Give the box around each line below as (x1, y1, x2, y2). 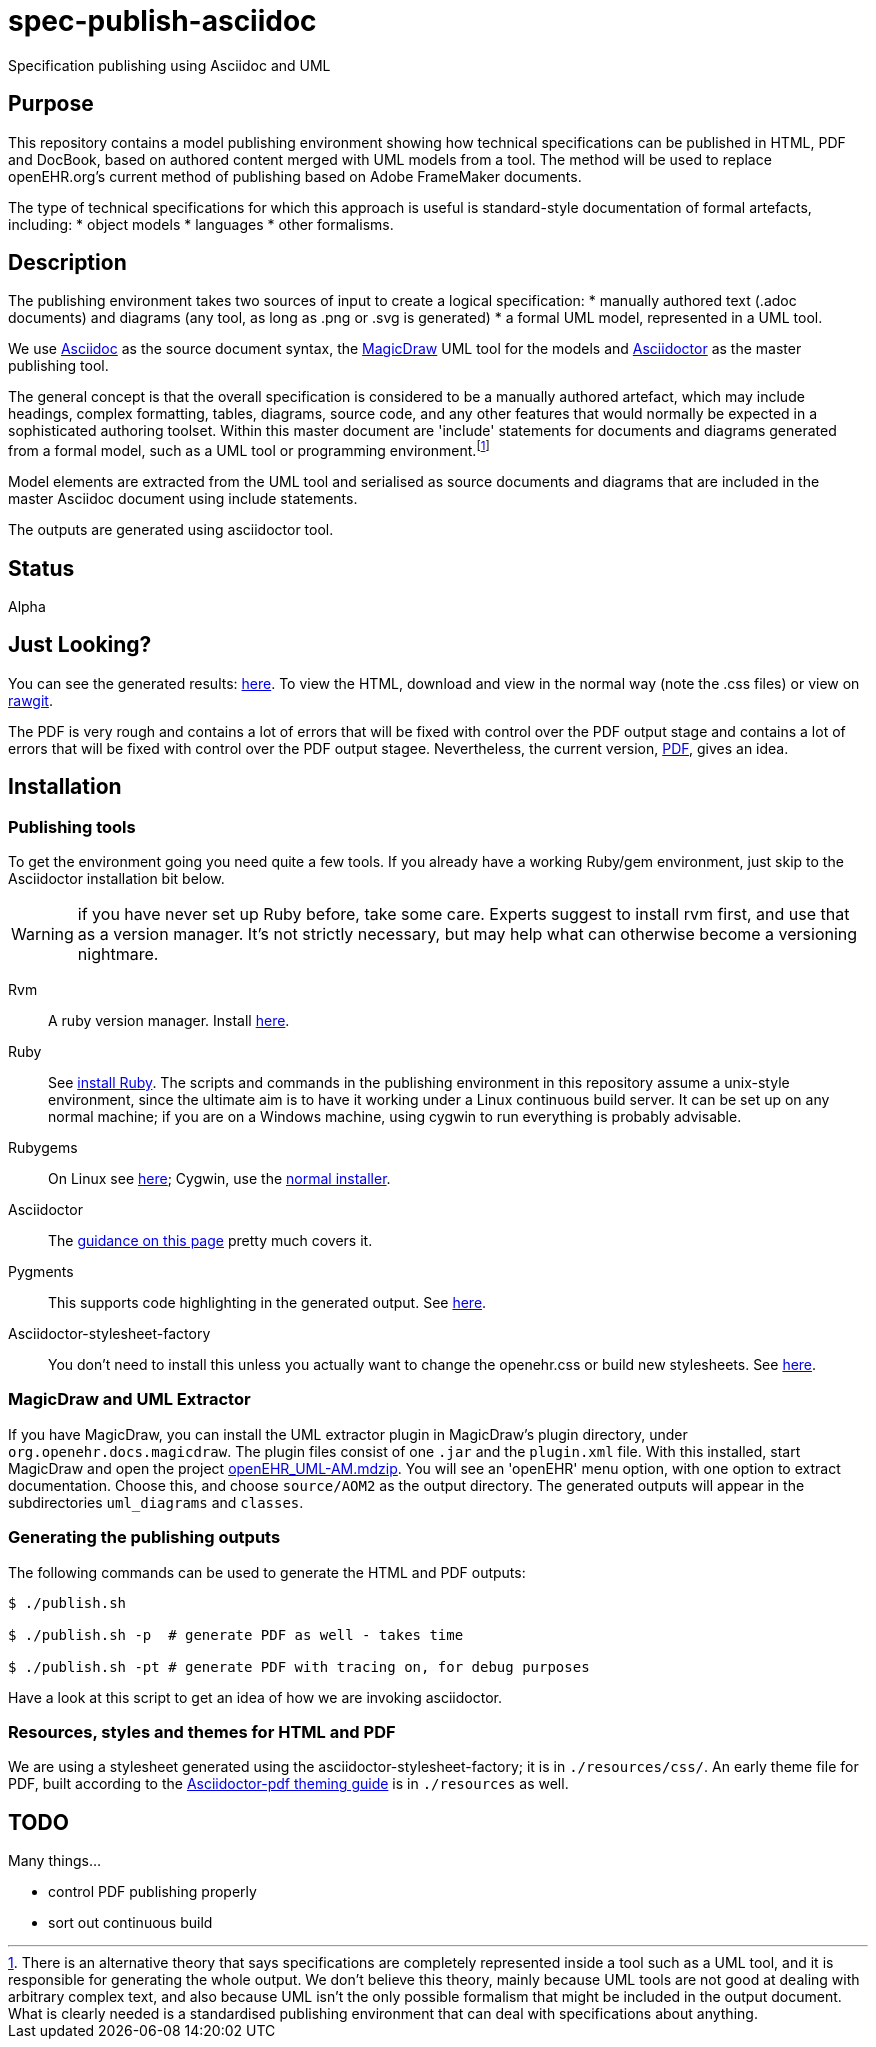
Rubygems (8, 1139, 78, 1156)
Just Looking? (8, 632, 152, 658)
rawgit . (8, 691, 53, 709)
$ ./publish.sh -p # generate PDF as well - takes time (8, 1626, 464, 1643)
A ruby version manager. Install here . (48, 1012, 290, 1029)
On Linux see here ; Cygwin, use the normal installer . (48, 1170, 391, 1187)
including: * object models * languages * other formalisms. (8, 215, 394, 233)
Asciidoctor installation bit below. (8, 870, 225, 887)
